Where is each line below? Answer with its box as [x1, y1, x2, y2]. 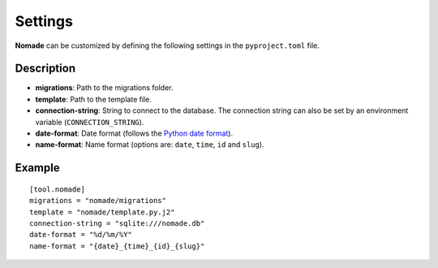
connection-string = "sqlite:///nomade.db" [29, 218, 205, 227]
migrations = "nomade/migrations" [29, 196, 166, 205]
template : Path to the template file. [35, 94, 152, 104]
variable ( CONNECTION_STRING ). [35, 117, 144, 127]
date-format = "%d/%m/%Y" [29, 230, 133, 240]
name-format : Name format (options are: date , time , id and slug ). [35, 140, 264, 149]
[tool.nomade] [29, 184, 85, 194]
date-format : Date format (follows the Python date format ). [35, 128, 234, 138]
